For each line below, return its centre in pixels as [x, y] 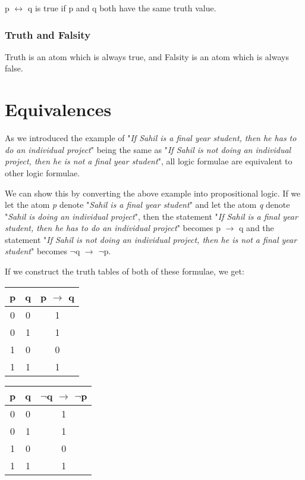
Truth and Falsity [48, 34]
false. [14, 68]
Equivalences [58, 109]
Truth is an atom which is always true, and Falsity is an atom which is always [147, 56]
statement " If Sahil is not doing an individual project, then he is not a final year [151, 239]
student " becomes [36, 251]
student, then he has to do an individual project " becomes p [113, 228]
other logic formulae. [43, 172]
